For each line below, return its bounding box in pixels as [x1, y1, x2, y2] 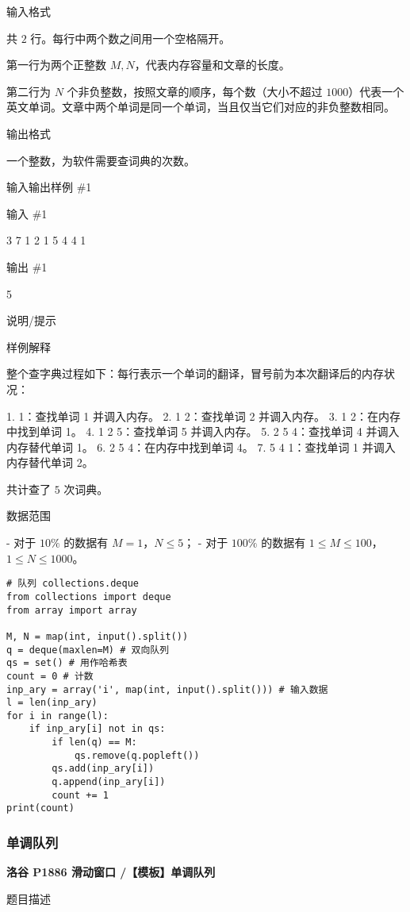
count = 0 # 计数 [6, 670, 94, 682]
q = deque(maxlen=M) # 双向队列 [6, 644, 170, 656]
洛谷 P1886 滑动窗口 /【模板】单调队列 [6, 864, 216, 880]
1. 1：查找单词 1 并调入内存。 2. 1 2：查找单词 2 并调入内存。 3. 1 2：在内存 [6, 407, 400, 424]
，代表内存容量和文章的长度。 [134, 56, 290, 73]
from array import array [6, 604, 137, 616]
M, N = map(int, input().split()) [6, 630, 189, 642]
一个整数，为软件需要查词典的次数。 [6, 152, 195, 168]
